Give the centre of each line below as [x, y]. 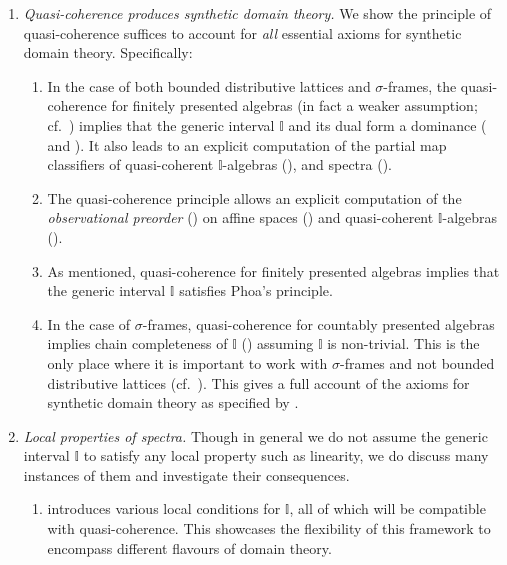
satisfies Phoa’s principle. [256, 290]
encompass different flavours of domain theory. [189, 547]
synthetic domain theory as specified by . [173, 402]
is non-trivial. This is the [403, 343]
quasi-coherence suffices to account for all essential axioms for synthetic [242, 32]
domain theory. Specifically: [108, 52]
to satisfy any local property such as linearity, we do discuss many [286, 455]
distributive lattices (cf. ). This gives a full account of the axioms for [258, 382]
